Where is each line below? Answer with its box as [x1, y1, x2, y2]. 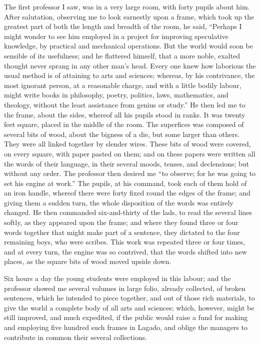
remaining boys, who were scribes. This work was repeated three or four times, [4, 236, 245, 247]
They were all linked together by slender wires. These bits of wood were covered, [4, 138, 251, 149]
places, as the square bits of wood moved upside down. [4, 256, 171, 266]
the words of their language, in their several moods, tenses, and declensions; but [4, 158, 249, 168]
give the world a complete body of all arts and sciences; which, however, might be [4, 302, 254, 312]
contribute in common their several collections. [4, 331, 147, 342]
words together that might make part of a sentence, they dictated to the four [4, 226, 240, 237]
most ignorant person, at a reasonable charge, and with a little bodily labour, [4, 79, 241, 90]
